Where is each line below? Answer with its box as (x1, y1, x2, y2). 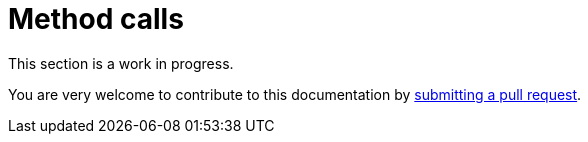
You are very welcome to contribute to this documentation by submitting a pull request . (8, 85, 582, 103)
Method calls (8, 2, 184, 36)
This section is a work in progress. (8, 54, 234, 72)
